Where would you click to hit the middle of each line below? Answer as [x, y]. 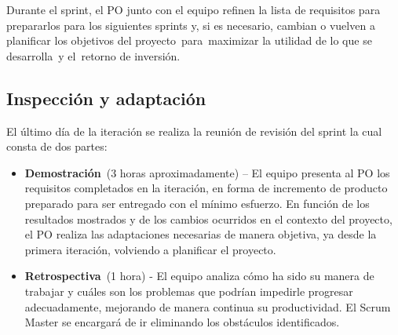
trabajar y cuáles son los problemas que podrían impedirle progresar [189, 291]
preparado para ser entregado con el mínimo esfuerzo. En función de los [197, 203]
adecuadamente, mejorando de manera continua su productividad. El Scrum [208, 306]
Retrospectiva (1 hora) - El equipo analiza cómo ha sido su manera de [199, 276]
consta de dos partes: [57, 146]
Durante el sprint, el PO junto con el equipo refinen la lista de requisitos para [194, 9]
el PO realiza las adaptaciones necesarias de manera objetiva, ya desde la [201, 234]
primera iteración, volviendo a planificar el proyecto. [150, 249]
